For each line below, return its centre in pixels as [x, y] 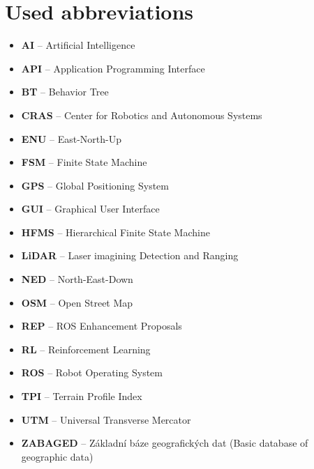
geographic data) [57, 456]
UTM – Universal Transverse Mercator [106, 419]
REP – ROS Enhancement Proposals [102, 326]
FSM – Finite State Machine [84, 162]
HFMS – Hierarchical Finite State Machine [115, 232]
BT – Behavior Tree [65, 92]
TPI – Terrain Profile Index [82, 396]
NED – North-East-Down [77, 279]
